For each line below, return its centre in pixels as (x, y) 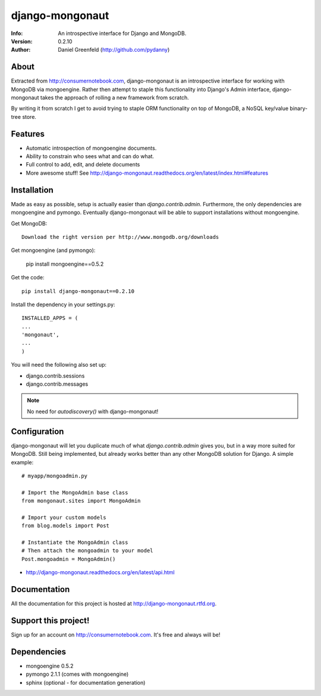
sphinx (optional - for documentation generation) (86, 682)
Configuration (37, 431)
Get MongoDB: (29, 223)
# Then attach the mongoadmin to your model (88, 551)
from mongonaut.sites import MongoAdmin (81, 501)
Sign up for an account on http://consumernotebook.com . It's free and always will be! (116, 635)
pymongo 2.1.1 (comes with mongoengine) (77, 674)
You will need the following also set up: (59, 365)
